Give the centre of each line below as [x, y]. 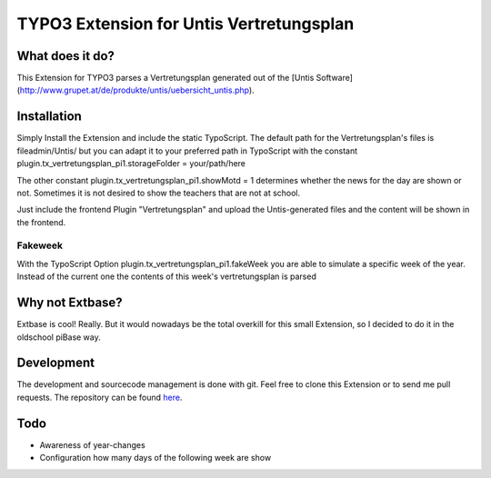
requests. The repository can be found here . [100, 397]
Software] [335, 78]
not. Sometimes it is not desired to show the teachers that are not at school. [159, 193]
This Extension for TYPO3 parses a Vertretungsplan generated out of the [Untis [165, 78]
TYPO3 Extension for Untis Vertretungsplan [185, 24]
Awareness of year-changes [92, 444]
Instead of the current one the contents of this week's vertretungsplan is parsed [167, 276]
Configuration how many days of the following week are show [155, 458]
